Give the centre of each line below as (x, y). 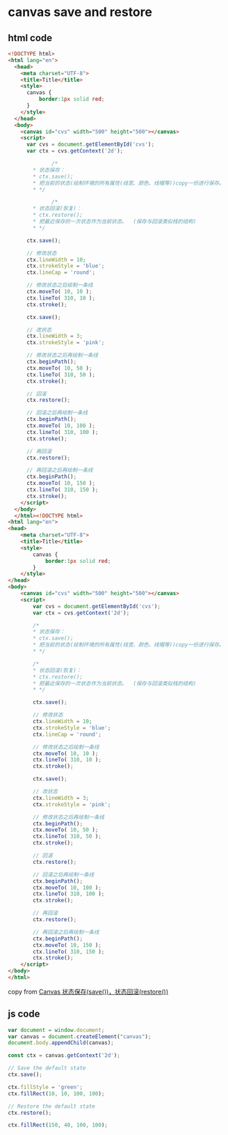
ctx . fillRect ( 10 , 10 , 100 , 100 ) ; (56, 1094)
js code (24, 1014)
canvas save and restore (80, 12)
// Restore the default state (52, 1106)
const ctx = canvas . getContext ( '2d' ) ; (64, 1056)
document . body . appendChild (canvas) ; (61, 1043)
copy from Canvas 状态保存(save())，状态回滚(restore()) (88, 991)
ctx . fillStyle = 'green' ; (45, 1087)
